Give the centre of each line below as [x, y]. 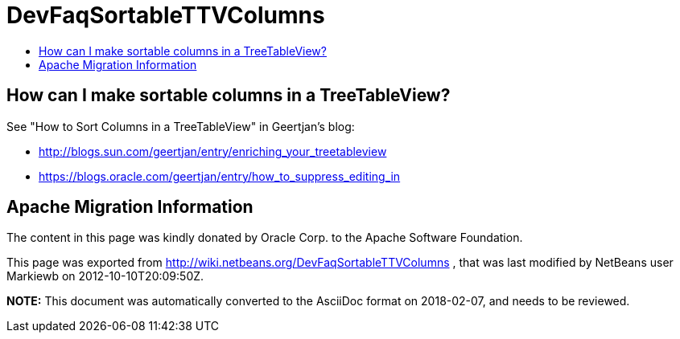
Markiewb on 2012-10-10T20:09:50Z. [105, 276]
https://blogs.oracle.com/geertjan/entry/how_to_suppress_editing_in [220, 176]
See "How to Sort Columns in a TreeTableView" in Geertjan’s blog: [181, 126]
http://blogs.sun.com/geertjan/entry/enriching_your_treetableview [213, 151]
